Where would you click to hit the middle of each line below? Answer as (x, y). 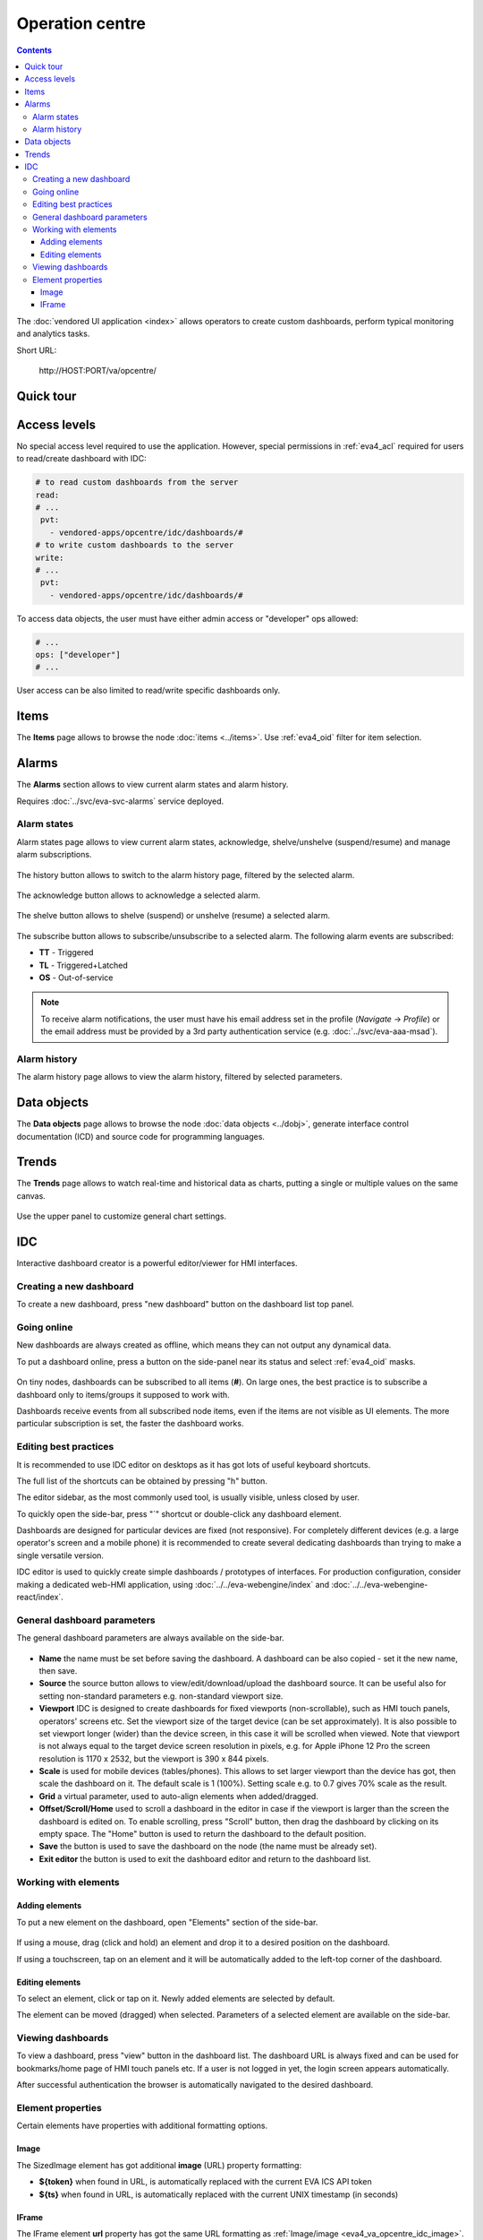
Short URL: (37, 350)
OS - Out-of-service (76, 978)
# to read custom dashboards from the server (137, 482)
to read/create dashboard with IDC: (81, 459)
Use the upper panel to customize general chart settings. (122, 1216)
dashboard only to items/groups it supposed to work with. (123, 1394)
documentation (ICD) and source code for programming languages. (141, 1136)
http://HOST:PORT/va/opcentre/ (97, 370)
